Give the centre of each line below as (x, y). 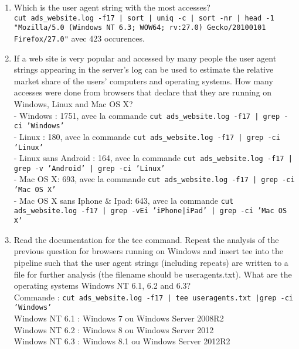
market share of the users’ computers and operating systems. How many (143, 81)
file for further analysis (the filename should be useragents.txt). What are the (153, 274)
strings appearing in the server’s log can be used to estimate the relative (144, 69)
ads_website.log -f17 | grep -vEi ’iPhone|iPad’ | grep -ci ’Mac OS (150, 211)
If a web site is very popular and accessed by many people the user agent (145, 58)
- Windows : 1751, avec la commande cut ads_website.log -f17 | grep (147, 115)
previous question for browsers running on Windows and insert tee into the (149, 251)
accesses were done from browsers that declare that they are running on (143, 92)
